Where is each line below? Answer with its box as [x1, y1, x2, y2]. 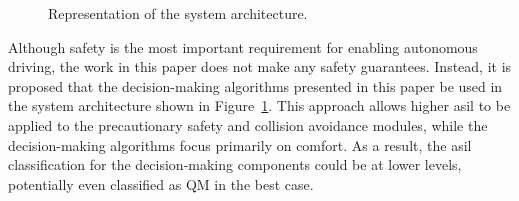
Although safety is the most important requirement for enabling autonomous [8, 36, 478, 57]
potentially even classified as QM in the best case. [8, 173, 314, 194]
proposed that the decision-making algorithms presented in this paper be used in [8, 75, 503, 96]
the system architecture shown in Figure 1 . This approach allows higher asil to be [8, 95, 511, 116]
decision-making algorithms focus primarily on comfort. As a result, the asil [8, 134, 472, 155]
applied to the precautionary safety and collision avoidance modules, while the [8, 114, 488, 135]
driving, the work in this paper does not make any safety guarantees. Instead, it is [8, 56, 512, 77]
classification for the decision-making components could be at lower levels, [8, 154, 462, 175]
